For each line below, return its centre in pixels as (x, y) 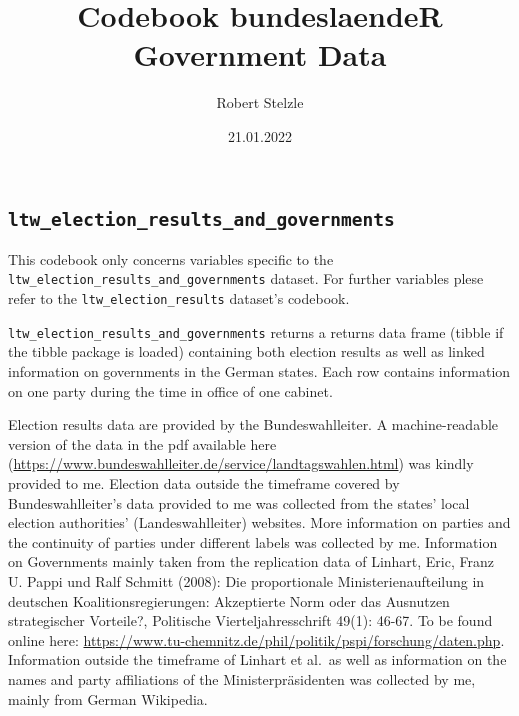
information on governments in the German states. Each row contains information (259, 371)
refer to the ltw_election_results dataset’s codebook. (179, 298)
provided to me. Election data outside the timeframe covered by (204, 483)
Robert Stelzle (260, 102)
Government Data (260, 54)
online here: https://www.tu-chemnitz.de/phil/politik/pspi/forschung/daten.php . (256, 639)
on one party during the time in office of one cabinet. (170, 390)
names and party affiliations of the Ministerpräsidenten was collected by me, (242, 678)
